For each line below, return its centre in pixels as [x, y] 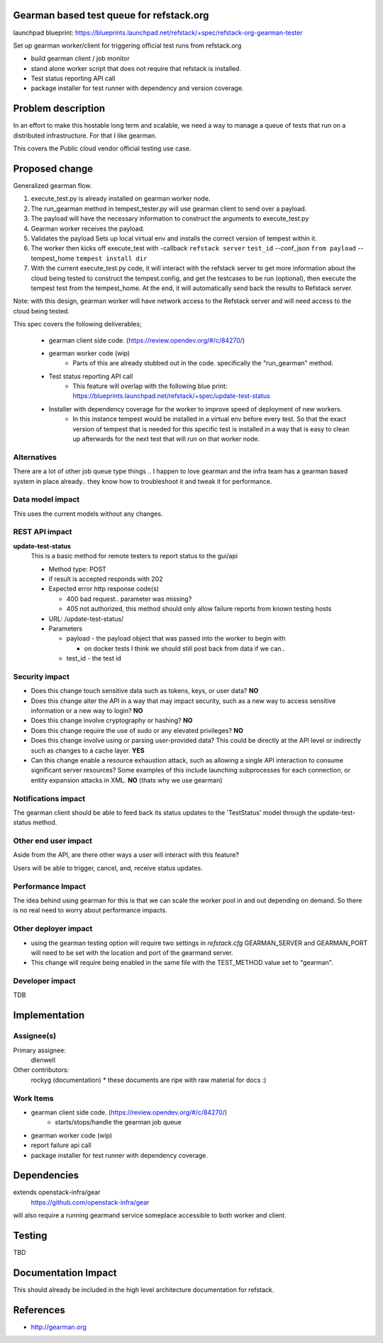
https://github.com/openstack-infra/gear [90, 1202]
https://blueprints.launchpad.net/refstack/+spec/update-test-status [172, 396]
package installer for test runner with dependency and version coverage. [137, 88]
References [39, 1310]
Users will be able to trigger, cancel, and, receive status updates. [108, 868]
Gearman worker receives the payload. [88, 228]
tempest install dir [111, 258]
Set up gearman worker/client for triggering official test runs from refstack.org [127, 45]
